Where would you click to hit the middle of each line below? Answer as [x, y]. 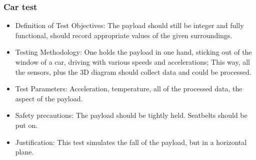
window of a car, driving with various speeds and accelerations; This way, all [132, 62]
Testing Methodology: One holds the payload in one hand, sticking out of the [133, 52]
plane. [24, 152]
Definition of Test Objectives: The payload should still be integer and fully [129, 25]
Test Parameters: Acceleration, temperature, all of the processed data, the [129, 89]
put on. [26, 125]
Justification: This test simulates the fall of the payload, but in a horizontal [131, 142]
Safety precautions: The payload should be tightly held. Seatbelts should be [131, 115]
